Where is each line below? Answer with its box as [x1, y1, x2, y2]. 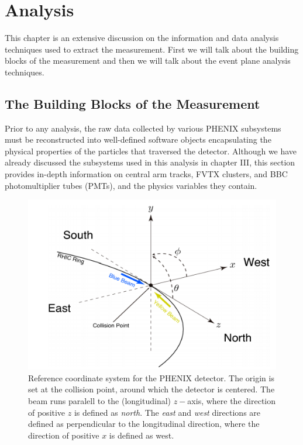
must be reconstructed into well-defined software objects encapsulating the [5, 133, 271, 146]
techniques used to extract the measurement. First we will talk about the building [5, 43, 299, 55]
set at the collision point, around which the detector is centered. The [28, 383, 275, 395]
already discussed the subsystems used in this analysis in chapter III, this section [5, 156, 295, 168]
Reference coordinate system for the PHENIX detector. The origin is [28, 371, 274, 384]
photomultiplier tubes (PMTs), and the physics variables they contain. [5, 179, 257, 191]
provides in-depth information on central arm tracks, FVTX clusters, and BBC [5, 168, 288, 180]
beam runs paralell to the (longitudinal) [28, 394, 171, 406]
